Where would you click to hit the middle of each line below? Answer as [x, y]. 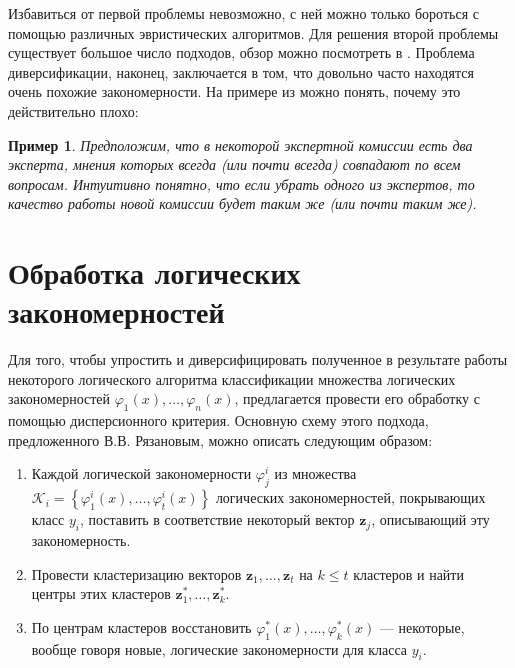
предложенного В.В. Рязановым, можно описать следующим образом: [220, 439]
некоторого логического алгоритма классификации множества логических [232, 378]
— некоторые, [422, 626]
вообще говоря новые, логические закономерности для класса [219, 648]
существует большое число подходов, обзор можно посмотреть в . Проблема [241, 52]
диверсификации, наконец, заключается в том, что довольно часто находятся [241, 71]
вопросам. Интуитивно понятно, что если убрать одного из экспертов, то [241, 183]
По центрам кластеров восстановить [141, 626]
